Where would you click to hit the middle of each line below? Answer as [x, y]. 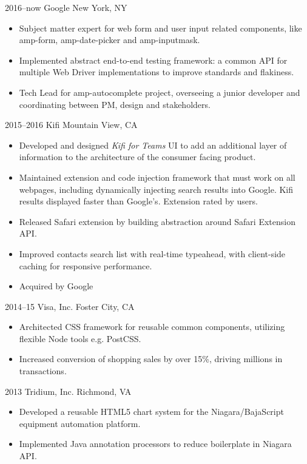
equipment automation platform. [80, 423]
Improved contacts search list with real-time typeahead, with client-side [152, 253]
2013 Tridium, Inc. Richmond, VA [68, 391]
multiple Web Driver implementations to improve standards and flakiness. [157, 72]
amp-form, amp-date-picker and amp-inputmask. [110, 40]
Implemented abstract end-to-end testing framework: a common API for [153, 60]
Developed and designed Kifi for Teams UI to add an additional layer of [153, 145]
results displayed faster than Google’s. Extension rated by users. [138, 201]
